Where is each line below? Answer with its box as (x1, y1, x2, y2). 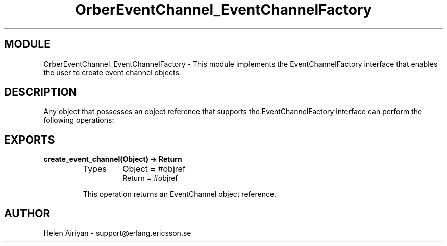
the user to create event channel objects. (43, 68, 181, 77)
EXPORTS (4, 133, 55, 146)
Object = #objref (122, 163, 186, 174)
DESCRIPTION (4, 86, 77, 99)
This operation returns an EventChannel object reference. (83, 189, 277, 199)
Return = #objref (122, 174, 178, 183)
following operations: (43, 116, 114, 125)
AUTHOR (4, 207, 51, 220)
